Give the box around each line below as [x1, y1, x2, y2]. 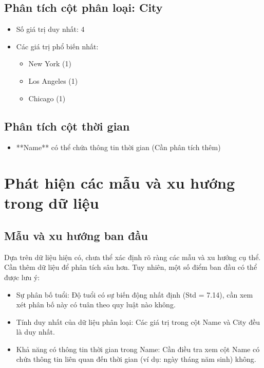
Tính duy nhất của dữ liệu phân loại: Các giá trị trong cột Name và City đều [16, 316, 260, 327]
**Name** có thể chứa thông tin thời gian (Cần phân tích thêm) [16, 142, 221, 153]
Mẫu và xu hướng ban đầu [4, 227, 148, 243]
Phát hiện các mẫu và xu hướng [4, 172, 235, 193]
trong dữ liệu [4, 192, 99, 213]
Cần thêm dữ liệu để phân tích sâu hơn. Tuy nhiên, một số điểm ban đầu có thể [4, 262, 257, 272]
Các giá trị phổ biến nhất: [16, 41, 99, 51]
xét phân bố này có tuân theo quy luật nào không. [16, 299, 176, 310]
